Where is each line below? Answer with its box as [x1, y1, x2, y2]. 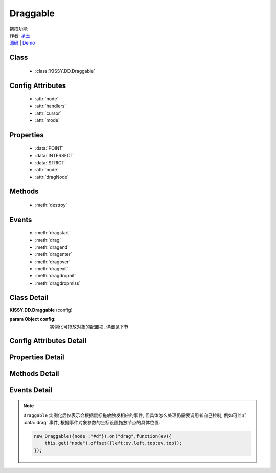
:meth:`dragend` [35, 244, 69, 250]
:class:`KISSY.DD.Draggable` [35, 68, 96, 74]
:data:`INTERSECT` [35, 153, 75, 159]
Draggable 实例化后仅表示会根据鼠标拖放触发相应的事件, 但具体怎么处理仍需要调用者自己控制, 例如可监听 [23, 412, 246, 418]
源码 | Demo [9, 40, 35, 46]
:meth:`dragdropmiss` [35, 279, 81, 286]
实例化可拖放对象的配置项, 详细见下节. [50, 323, 130, 330]
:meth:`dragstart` [35, 230, 71, 236]
